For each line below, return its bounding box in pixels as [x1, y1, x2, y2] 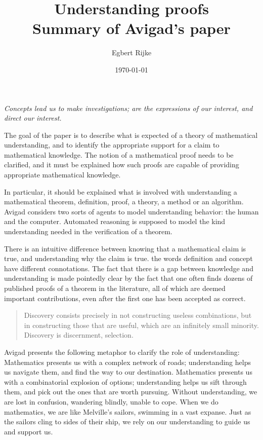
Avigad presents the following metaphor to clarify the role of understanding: [4, 346, 240, 357]
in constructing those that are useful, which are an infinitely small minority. [24, 319, 259, 330]
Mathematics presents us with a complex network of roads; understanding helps [4, 356, 251, 367]
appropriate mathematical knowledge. [4, 169, 121, 180]
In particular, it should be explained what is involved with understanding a [4, 186, 237, 197]
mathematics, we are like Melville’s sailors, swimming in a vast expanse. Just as [4, 406, 251, 417]
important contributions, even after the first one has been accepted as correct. [4, 292, 246, 303]
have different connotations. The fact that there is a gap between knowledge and [4, 263, 253, 273]
